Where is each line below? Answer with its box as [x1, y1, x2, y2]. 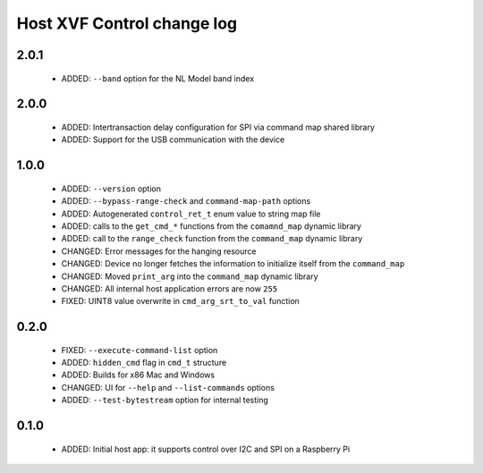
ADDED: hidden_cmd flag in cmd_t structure [61, 358, 227, 368]
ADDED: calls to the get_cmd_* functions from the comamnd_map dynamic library [61, 220, 362, 232]
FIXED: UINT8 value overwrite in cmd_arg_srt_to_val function [61, 296, 300, 307]
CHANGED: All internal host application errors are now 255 [61, 283, 278, 294]
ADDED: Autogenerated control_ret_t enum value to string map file [61, 208, 321, 219]
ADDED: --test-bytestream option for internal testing [61, 394, 268, 406]
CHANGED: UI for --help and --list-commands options [61, 382, 275, 393]
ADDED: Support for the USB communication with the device [61, 134, 285, 145]
